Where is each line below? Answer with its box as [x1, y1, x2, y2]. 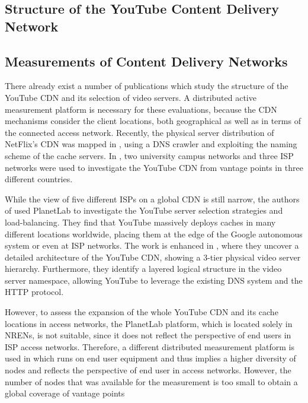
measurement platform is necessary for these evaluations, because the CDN [5, 103, 277, 115]
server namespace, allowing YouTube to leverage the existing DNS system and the [5, 274, 303, 286]
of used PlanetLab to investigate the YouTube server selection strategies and [5, 204, 283, 217]
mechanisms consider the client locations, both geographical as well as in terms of [5, 115, 301, 127]
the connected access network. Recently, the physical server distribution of [5, 126, 274, 138]
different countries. [5, 173, 73, 185]
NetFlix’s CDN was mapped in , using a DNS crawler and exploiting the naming [5, 138, 297, 150]
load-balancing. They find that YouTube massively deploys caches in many [5, 215, 276, 228]
